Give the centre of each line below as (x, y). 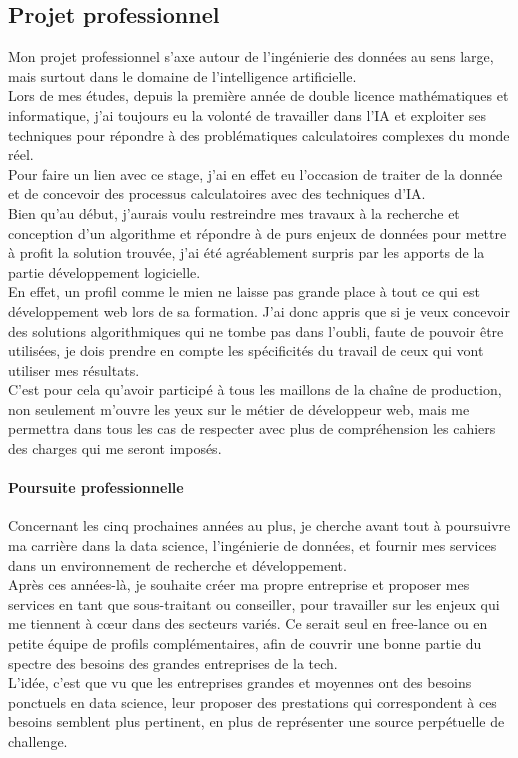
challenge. (38, 741)
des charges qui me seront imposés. (115, 448)
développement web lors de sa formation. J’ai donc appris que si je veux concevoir (259, 310)
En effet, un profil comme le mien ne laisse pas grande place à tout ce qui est (244, 291)
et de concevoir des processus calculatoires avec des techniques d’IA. (217, 193)
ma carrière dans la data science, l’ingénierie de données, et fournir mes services (252, 545)
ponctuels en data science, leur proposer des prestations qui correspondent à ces (252, 701)
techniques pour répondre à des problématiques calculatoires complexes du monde (259, 134)
